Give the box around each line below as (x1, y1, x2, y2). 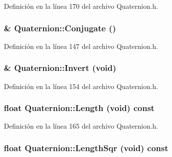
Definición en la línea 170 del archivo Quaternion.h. (4, 1, 158, 11)
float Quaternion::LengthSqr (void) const (4, 141, 169, 154)
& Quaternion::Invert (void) (4, 62, 116, 74)
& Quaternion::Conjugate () (4, 22, 116, 34)
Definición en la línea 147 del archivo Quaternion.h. (4, 41, 158, 51)
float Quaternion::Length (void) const (4, 102, 155, 114)
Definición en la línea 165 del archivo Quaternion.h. (4, 121, 158, 131)
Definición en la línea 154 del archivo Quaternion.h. (4, 81, 158, 91)
